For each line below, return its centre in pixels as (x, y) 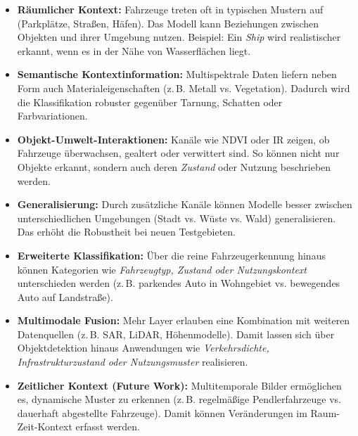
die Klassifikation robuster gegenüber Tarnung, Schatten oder (150, 102)
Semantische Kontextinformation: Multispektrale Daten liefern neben (177, 74)
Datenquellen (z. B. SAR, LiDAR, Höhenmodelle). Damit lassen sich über (176, 334)
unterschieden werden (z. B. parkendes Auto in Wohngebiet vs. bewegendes (179, 283)
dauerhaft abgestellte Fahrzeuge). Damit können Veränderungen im (162, 412)
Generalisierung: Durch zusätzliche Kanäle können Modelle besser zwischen (185, 204)
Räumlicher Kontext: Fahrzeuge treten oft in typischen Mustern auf (170, 9)
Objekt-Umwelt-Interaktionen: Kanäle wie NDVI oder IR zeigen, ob (173, 139)
